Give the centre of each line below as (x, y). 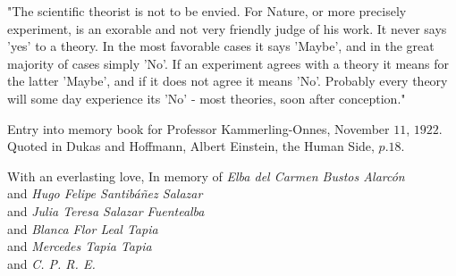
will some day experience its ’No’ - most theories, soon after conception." (207, 98)
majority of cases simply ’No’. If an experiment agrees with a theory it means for (228, 63)
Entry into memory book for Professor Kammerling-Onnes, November (198, 128)
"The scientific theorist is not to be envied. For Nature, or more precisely (207, 11)
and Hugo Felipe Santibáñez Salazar (105, 193)
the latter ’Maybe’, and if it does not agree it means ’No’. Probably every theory (228, 81)
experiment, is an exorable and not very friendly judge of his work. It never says (227, 28)
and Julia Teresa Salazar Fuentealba (106, 210)
